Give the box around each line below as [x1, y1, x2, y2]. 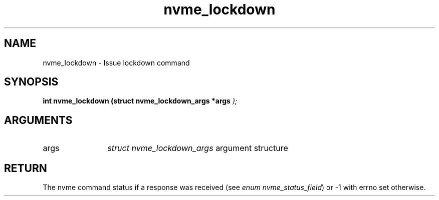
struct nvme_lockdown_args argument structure [107, 143, 288, 153]
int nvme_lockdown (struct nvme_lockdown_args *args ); [43, 96, 238, 105]
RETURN [4, 161, 47, 174]
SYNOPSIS [4, 75, 59, 88]
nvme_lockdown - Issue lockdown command [43, 58, 190, 67]
